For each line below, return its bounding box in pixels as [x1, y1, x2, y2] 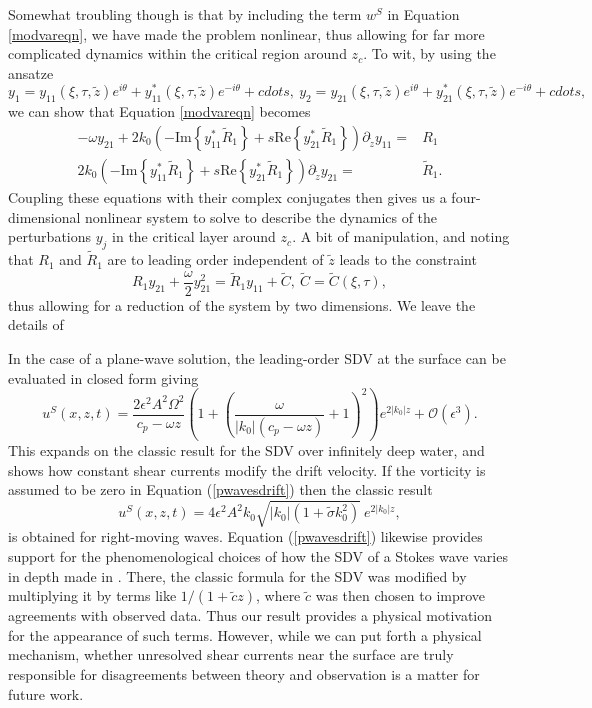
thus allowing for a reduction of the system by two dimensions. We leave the [8, 294, 476, 315]
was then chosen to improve [315, 585, 486, 606]
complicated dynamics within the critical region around [8, 43, 347, 64]
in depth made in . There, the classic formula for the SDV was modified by [8, 565, 467, 586]
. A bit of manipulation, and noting [292, 226, 510, 247]
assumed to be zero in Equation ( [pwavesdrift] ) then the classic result [8, 479, 433, 500]
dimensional [8, 206, 81, 227]
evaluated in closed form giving [8, 367, 199, 388]
